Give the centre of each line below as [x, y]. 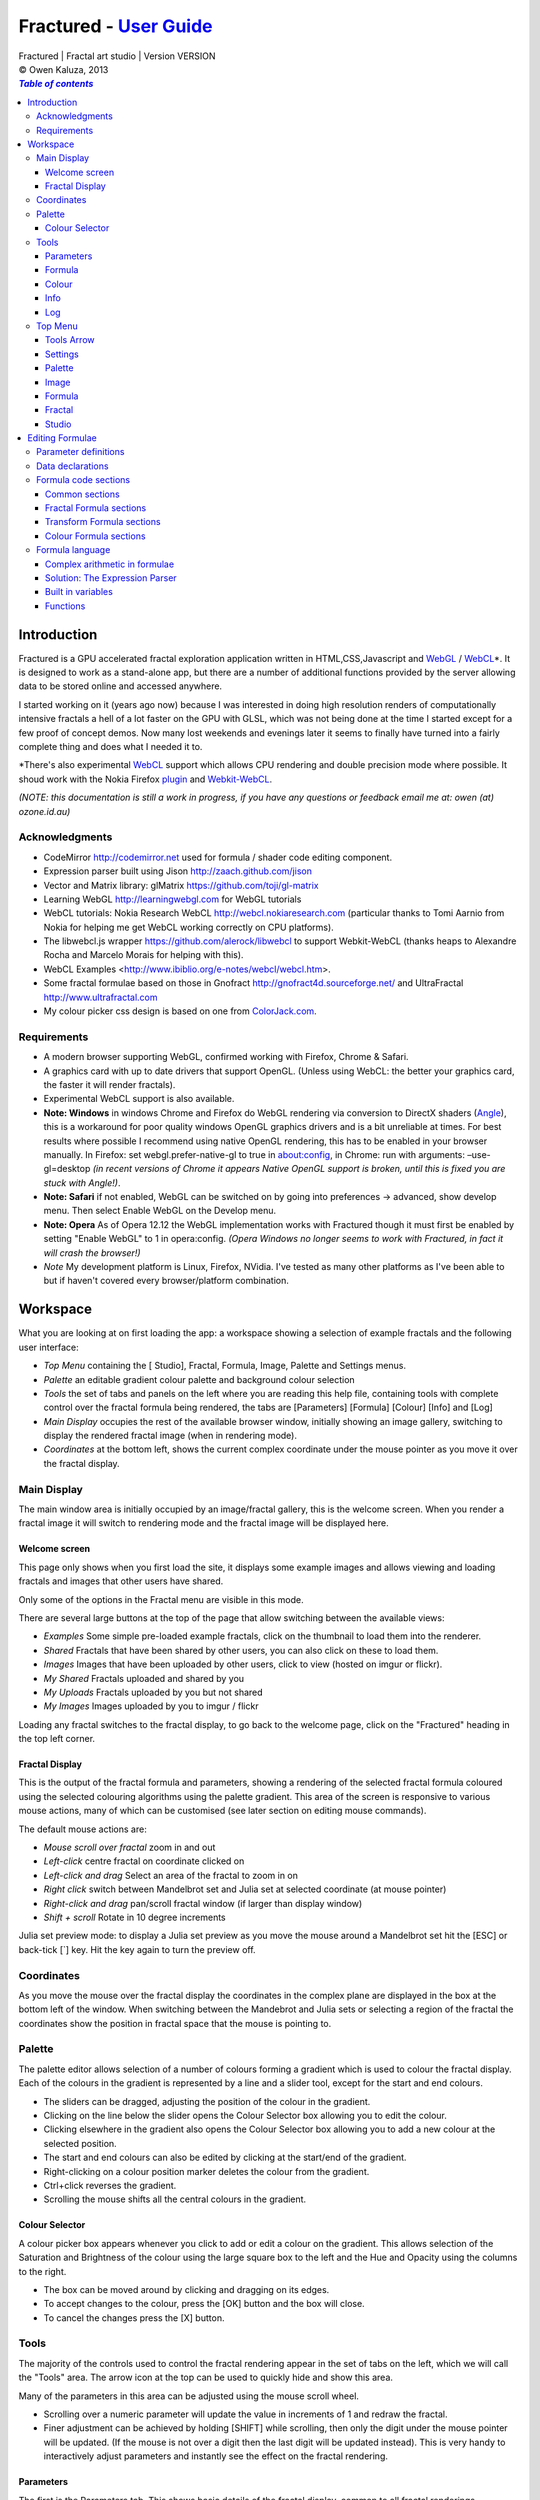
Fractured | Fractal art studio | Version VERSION [117, 56]
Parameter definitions [80, 452]
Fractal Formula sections [96, 508]
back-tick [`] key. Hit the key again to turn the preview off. [137, 1949]
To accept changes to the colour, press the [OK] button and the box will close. [204, 2304]
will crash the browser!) [92, 1252]
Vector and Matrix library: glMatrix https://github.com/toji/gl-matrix [181, 885]
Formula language [73, 550]
